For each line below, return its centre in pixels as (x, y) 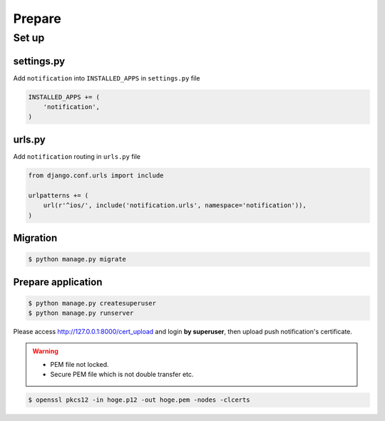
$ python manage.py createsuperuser (92, 303)
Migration (35, 238)
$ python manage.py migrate (77, 259)
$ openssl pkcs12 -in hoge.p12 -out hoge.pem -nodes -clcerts (139, 400)
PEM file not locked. (80, 364)
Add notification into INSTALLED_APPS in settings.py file (107, 78)
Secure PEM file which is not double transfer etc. (122, 375)
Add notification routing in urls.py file (77, 156)
